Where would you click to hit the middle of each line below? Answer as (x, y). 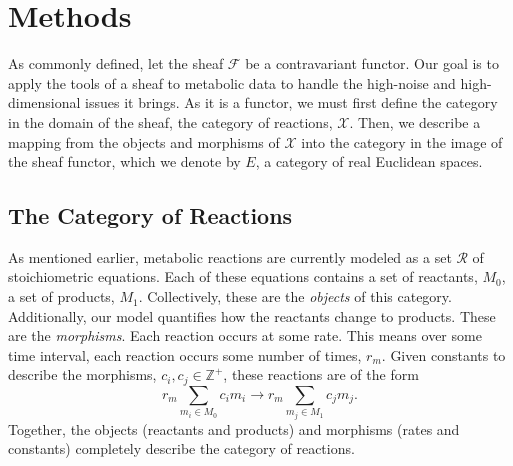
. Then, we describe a (415, 121)
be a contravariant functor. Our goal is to (372, 63)
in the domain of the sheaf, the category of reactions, (170, 121)
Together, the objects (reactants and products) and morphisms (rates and (234, 428)
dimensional (44, 102)
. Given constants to (443, 354)
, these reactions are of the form (321, 374)
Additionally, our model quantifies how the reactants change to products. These (252, 315)
